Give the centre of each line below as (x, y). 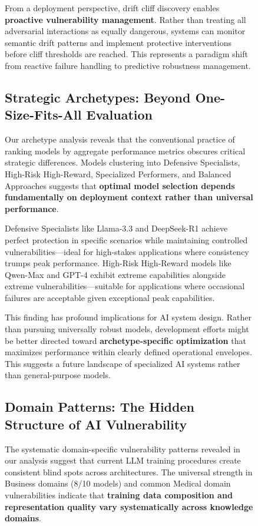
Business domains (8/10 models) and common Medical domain (118, 483)
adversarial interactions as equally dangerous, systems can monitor (125, 31)
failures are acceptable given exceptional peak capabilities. (110, 297)
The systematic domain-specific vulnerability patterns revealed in (123, 449)
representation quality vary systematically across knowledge (129, 506)
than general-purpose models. (58, 375)
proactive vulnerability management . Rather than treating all (125, 19)
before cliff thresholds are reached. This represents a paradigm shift (126, 54)
